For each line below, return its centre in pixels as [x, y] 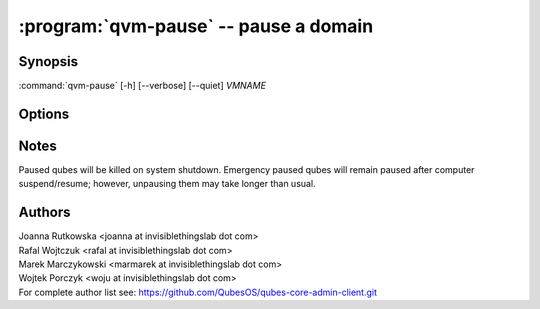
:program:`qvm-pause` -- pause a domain [196, 26]
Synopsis [48, 61]
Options [44, 113]
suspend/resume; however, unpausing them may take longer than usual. [167, 184]
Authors [44, 212]
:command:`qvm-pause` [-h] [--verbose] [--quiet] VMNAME [142, 86]
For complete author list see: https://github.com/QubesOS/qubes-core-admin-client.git [198, 292]
